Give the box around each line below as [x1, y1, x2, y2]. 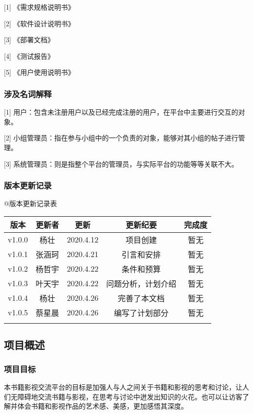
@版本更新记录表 [4, 198, 57, 208]
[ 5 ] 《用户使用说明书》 [4, 67, 75, 77]
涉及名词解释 [4, 87, 52, 100]
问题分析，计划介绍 [106, 277, 177, 289]
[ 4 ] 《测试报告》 [4, 51, 54, 61]
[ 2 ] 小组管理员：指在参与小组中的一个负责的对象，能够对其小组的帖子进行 [4, 133, 238, 143]
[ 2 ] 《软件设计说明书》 [4, 18, 75, 28]
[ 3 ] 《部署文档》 [4, 34, 54, 45]
